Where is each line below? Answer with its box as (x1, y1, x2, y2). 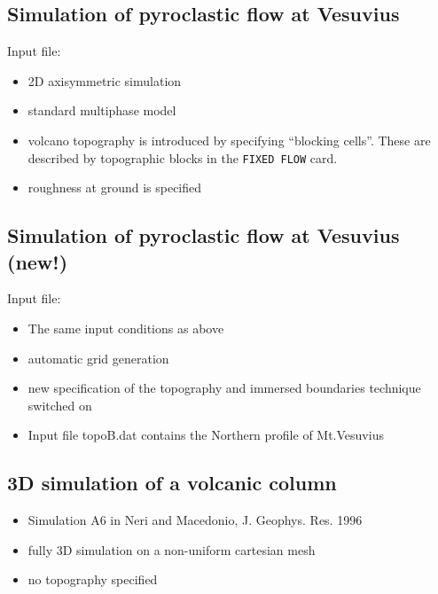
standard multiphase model (27, 101, 176, 120)
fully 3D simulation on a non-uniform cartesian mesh (27, 540, 316, 559)
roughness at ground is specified (27, 178, 202, 197)
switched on (27, 395, 92, 414)
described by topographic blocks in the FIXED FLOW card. (27, 148, 338, 167)
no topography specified (27, 570, 158, 589)
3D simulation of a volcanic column (7, 469, 337, 496)
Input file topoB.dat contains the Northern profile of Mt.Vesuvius (27, 426, 384, 444)
